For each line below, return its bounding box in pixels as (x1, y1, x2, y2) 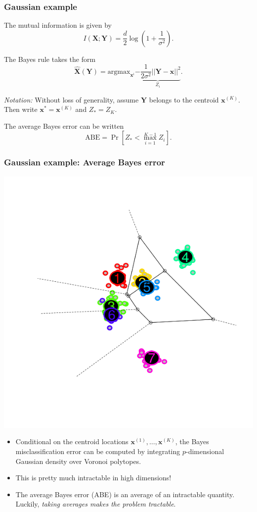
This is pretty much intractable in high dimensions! (15, 472, 171, 483)
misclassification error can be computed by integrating (15, 446, 180, 457)
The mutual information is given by (4, 20, 112, 30)
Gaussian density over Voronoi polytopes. (15, 456, 141, 466)
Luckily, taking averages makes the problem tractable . (15, 499, 176, 509)
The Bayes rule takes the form (4, 53, 96, 64)
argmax (107, 68, 130, 75)
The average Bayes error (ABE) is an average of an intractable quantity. (15, 489, 235, 499)
